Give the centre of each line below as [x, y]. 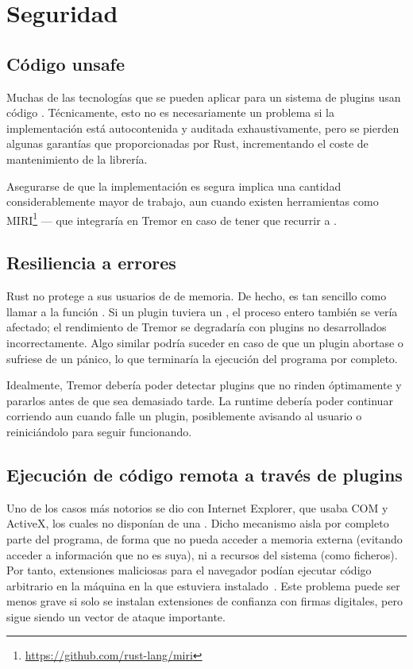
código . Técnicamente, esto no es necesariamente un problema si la [170, 112]
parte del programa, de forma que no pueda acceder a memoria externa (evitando [205, 538]
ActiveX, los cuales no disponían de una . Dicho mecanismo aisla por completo [198, 523]
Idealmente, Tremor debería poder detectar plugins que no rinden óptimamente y [204, 385]
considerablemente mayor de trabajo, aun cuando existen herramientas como [193, 201]
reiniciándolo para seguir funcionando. [99, 431]
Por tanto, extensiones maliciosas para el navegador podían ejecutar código [189, 570]
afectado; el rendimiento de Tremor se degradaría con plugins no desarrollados [197, 327]
